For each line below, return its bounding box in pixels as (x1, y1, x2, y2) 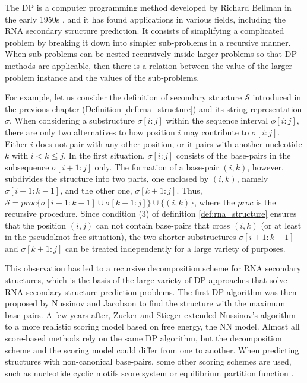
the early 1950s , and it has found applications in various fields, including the (5, 12, 286, 25)
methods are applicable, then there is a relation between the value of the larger (5, 59, 293, 71)
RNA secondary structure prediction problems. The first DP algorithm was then (5, 285, 297, 297)
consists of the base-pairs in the (176, 149, 291, 162)
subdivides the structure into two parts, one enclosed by (5, 172, 209, 185)
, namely (236, 172, 268, 185)
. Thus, (176, 183, 202, 196)
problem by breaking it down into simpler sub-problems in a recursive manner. (5, 36, 291, 48)
